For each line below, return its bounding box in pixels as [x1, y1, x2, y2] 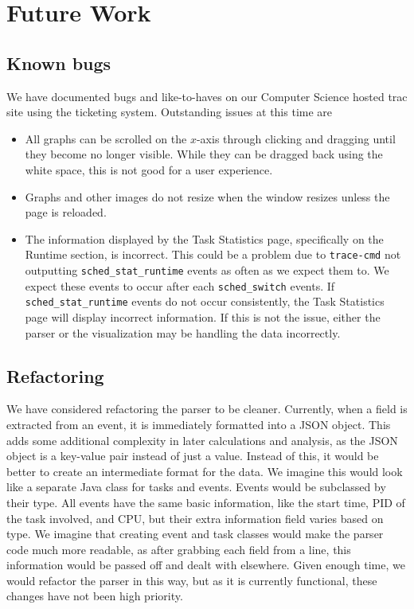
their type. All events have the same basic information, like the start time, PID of [6, 494, 405, 510]
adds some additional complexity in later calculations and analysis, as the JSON [6, 431, 398, 448]
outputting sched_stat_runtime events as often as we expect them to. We [25, 261, 389, 278]
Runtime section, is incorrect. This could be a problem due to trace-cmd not [25, 246, 401, 263]
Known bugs [6, 50, 111, 75]
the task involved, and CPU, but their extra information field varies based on [6, 509, 384, 526]
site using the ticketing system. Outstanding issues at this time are [6, 103, 333, 120]
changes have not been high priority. [6, 588, 183, 604]
